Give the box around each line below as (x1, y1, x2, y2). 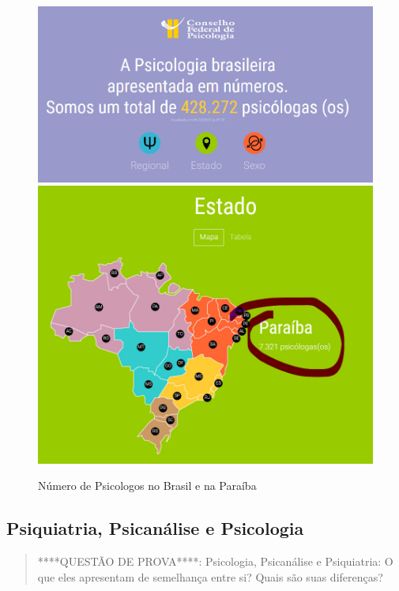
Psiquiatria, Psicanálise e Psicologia (6, 516, 304, 540)
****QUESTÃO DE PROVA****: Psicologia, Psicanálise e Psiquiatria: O (37, 552, 393, 569)
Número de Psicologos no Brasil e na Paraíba (38, 477, 257, 494)
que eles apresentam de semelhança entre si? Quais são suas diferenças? (37, 568, 383, 585)
